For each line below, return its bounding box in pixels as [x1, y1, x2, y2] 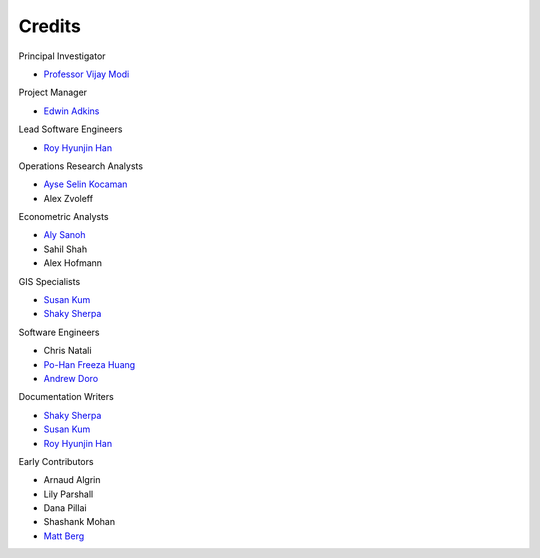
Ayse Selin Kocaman [43, 178, 128, 190]
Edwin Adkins [43, 105, 100, 117]
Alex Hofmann [43, 257, 103, 269]
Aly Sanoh [43, 229, 86, 241]
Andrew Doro [43, 372, 99, 384]
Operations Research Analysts [18, 160, 144, 172]
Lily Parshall [43, 488, 94, 500]
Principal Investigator [18, 50, 106, 62]
